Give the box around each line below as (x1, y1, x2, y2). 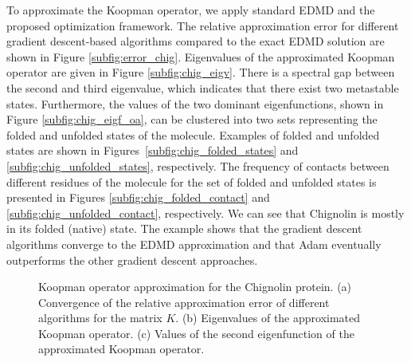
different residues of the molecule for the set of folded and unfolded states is (6, 173, 377, 190)
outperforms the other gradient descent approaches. (6, 251, 258, 268)
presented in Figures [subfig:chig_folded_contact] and (6, 189, 270, 206)
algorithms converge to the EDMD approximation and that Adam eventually (6, 235, 382, 252)
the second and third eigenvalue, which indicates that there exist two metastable (6, 79, 399, 96)
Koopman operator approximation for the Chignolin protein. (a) (38, 278, 352, 295)
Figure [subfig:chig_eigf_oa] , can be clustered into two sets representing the (6, 111, 378, 128)
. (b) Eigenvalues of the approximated (175, 309, 361, 326)
